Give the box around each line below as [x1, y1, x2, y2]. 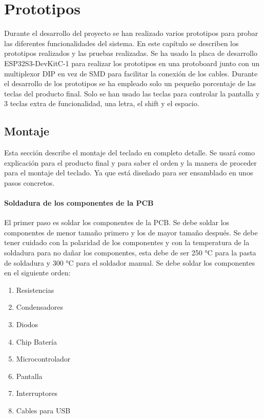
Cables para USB [16, 405, 71, 415]
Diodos [16, 319, 38, 329]
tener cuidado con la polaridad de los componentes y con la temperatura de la [4, 237, 250, 248]
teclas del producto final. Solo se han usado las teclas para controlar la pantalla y [4, 88, 260, 98]
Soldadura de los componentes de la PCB [4, 197, 154, 208]
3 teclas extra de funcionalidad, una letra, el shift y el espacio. [4, 98, 199, 109]
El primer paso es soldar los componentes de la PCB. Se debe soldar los [4, 217, 230, 228]
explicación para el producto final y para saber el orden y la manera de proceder [4, 157, 257, 168]
